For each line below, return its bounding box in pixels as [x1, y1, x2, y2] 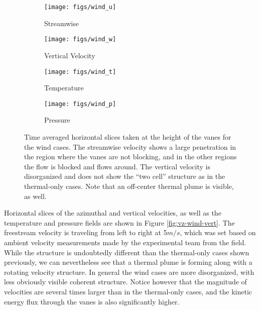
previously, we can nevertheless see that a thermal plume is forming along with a [4, 257, 252, 267]
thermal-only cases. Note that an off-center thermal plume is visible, [24, 180, 234, 191]
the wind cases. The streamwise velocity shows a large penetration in [24, 141, 236, 152]
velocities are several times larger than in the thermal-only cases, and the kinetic [4, 286, 252, 296]
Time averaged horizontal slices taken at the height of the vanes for [24, 132, 231, 142]
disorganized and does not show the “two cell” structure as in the [24, 171, 225, 181]
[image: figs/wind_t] [44, 68, 116, 75]
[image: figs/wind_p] [44, 100, 116, 108]
